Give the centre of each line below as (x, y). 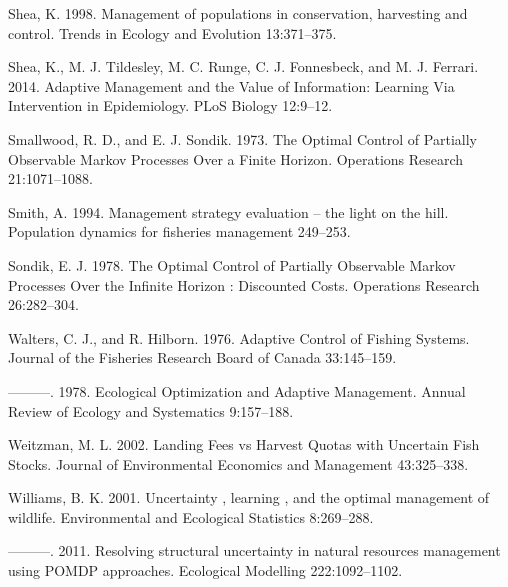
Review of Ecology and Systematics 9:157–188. (151, 410)
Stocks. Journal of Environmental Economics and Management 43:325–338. (238, 463)
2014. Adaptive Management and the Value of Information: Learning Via (231, 85)
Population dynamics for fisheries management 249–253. (179, 231)
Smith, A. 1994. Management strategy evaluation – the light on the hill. (228, 211)
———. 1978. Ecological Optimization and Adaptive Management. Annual (237, 390)
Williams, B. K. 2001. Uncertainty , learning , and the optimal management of (249, 497)
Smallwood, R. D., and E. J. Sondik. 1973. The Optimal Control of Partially (242, 138)
